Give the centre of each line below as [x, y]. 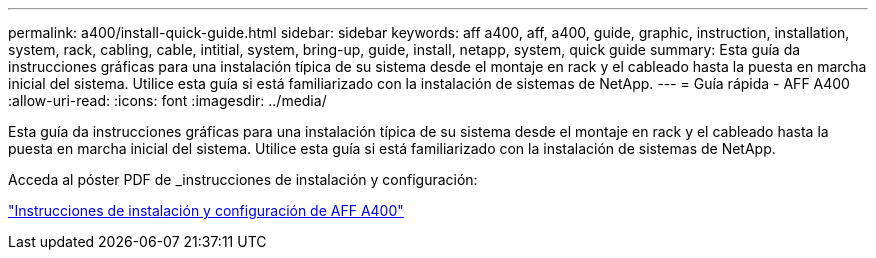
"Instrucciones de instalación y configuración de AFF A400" [206, 210]
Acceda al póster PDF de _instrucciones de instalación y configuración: [243, 179]
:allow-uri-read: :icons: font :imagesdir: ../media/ [167, 100]
